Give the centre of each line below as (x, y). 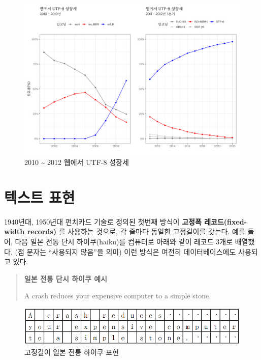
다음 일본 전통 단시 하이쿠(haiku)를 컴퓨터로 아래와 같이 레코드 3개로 (124, 241)
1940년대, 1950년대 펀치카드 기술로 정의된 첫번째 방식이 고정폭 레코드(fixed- (126, 221)
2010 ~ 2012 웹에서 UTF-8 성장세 (77, 162)
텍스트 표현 (40, 197)
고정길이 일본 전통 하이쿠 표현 (72, 352)
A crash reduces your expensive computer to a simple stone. (118, 296)
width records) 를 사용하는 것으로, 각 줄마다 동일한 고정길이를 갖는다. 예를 (125, 231)
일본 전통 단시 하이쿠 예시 (66, 278)
